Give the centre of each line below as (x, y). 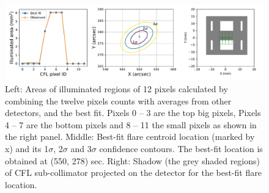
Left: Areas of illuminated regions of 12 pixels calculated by (116, 88)
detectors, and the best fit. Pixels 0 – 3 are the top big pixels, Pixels (133, 113)
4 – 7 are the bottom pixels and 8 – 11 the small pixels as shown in (131, 124)
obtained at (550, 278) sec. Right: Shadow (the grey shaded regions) (133, 160)
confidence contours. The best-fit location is (181, 148)
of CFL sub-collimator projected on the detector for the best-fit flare (133, 173)
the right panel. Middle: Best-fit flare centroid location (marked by (130, 137)
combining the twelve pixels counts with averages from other (118, 100)
